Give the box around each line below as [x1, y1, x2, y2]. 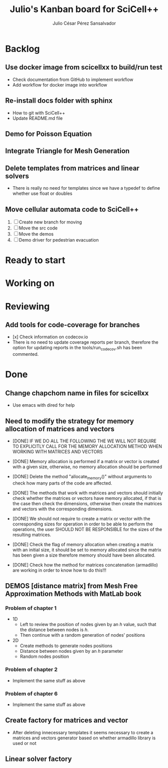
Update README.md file [12, 115, 63, 121]
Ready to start [5, 255, 65, 266]
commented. [12, 351, 39, 357]
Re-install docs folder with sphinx [5, 97, 113, 105]
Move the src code [19, 225, 58, 231]
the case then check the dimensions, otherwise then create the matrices [12, 500, 162, 506]
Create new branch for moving [19, 219, 82, 225]
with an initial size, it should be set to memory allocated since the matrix [12, 547, 161, 553]
